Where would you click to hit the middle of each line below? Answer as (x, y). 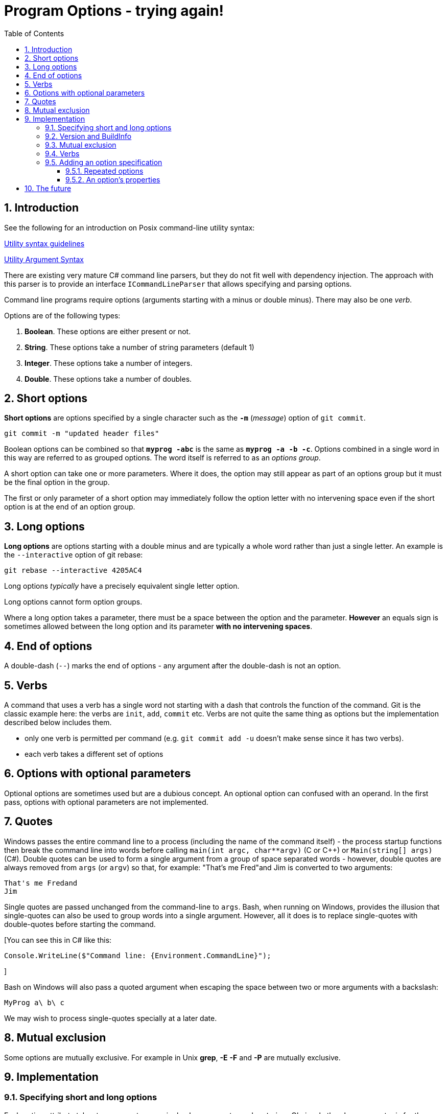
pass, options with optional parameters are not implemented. (106, 802)
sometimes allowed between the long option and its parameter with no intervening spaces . (158, 626)
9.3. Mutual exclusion (81, 145)
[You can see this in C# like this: (58, 940)
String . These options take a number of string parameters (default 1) (139, 347)
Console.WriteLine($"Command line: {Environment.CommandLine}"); (138, 955)
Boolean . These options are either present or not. (108, 331)
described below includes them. (58, 722)
